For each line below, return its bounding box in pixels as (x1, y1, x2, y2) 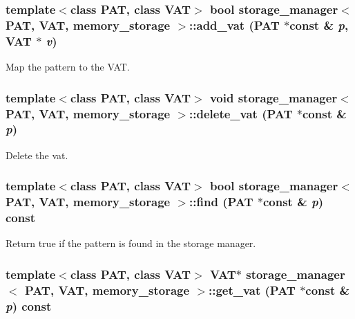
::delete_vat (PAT (189, 104, 293, 122)
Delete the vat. (6, 147, 68, 162)
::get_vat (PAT (208, 281, 296, 298)
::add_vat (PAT (189, 16, 280, 33)
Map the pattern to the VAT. (6, 60, 130, 74)
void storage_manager (209, 89, 338, 106)
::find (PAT (189, 193, 253, 210)
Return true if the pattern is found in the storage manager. (6, 236, 256, 250)
